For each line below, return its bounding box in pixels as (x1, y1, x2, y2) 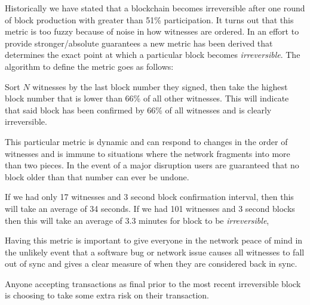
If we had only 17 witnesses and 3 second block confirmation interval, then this (5, 190, 294, 203)
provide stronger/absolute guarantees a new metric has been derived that (5, 36, 273, 49)
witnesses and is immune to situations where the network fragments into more (5, 147, 290, 159)
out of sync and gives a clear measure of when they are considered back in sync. (5, 257, 297, 270)
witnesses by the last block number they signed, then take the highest (32, 80, 288, 93)
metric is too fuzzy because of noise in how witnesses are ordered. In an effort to (5, 25, 299, 38)
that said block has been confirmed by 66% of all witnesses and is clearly (5, 103, 272, 116)
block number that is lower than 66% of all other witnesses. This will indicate (5, 92, 289, 104)
